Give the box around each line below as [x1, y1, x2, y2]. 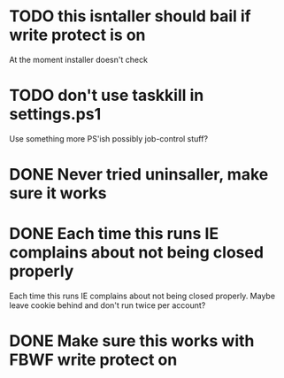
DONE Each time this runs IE [9, 224, 219, 244]
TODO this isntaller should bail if [9, 6, 251, 27]
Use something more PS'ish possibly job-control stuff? [9, 133, 209, 143]
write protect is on [9, 25, 146, 45]
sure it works [9, 183, 107, 204]
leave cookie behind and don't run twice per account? [9, 300, 206, 311]
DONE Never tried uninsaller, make [9, 165, 269, 185]
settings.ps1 [9, 104, 102, 125]
